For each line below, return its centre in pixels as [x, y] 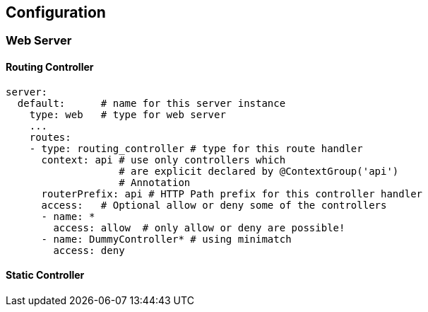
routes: [50, 137]
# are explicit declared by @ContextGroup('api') [259, 171]
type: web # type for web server [127, 114]
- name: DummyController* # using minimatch [166, 239]
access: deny [89, 250]
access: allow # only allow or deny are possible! [199, 227]
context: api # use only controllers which [164, 160]
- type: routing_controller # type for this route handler [196, 148]
